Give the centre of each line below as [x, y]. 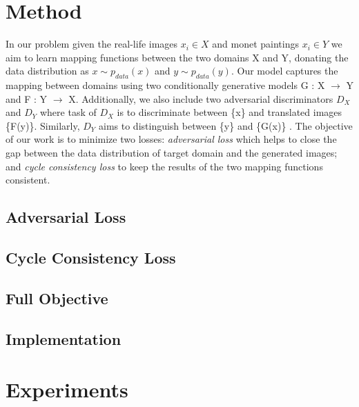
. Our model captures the [284, 71]
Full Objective [57, 298]
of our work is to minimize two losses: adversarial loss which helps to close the [171, 139]
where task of [68, 112]
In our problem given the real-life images [92, 44]
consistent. [28, 180]
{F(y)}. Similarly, [43, 125]
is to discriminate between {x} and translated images [230, 112]
